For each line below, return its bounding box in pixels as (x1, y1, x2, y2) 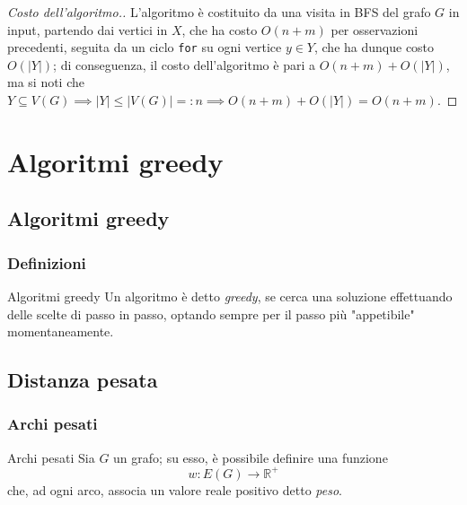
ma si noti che (7, 73, 85, 91)
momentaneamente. (7, 322, 114, 341)
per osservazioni (330, 20, 419, 39)
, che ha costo (181, 20, 258, 39)
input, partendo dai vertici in (7, 20, 168, 39)
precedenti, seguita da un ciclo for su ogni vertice (7, 38, 282, 57)
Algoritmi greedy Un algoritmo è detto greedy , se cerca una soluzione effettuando (7, 287, 453, 305)
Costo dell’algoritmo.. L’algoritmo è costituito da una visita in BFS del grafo (7, 3, 431, 21)
